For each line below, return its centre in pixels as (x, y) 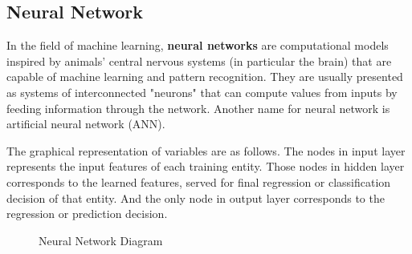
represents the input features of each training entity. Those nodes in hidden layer (206, 166)
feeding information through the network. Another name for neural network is (198, 108)
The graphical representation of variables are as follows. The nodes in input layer (206, 150)
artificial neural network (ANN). (86, 124)
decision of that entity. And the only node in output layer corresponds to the (196, 198)
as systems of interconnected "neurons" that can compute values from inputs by (202, 92)
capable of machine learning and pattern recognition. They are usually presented (205, 77)
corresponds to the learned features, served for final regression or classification (199, 181)
